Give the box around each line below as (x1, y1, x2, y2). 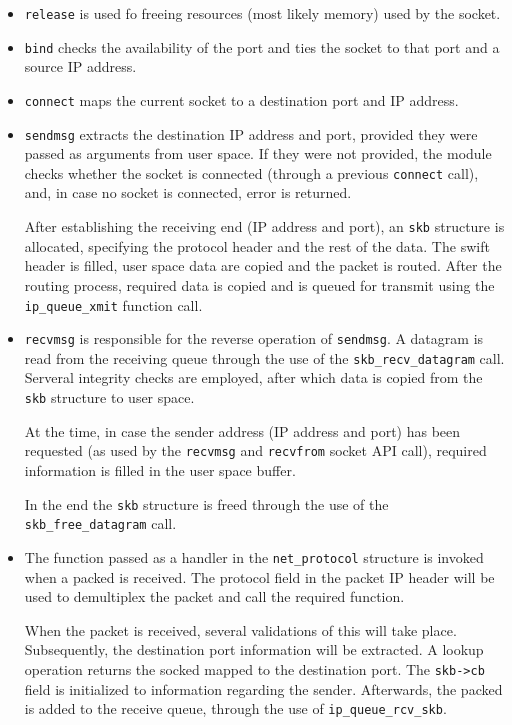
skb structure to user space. (24, 387, 195, 408)
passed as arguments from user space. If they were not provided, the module (24, 143, 492, 164)
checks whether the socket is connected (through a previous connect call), (24, 162, 479, 183)
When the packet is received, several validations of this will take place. (24, 619, 457, 640)
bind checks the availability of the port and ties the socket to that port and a (24, 36, 500, 57)
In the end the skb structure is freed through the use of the (24, 493, 389, 514)
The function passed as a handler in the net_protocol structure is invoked (24, 546, 484, 567)
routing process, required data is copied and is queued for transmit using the (24, 274, 495, 295)
